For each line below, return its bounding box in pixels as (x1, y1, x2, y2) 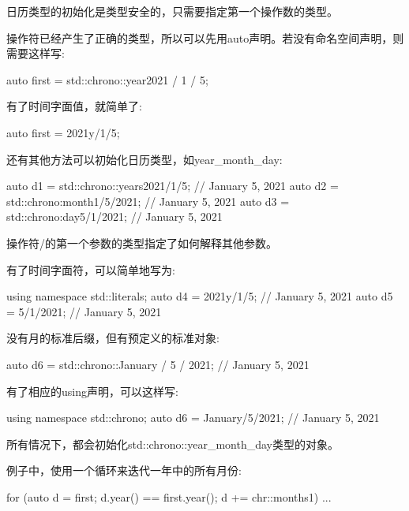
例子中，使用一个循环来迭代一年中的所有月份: (6, 462, 242, 479)
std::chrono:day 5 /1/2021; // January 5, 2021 (6, 208, 223, 225)
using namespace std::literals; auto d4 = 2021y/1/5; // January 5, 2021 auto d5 (6, 288, 393, 304)
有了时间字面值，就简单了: (6, 98, 142, 114)
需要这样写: (6, 45, 65, 62)
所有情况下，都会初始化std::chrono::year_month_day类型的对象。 (6, 435, 339, 452)
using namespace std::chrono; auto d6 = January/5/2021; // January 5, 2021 (6, 409, 380, 426)
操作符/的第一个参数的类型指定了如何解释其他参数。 (6, 234, 277, 251)
